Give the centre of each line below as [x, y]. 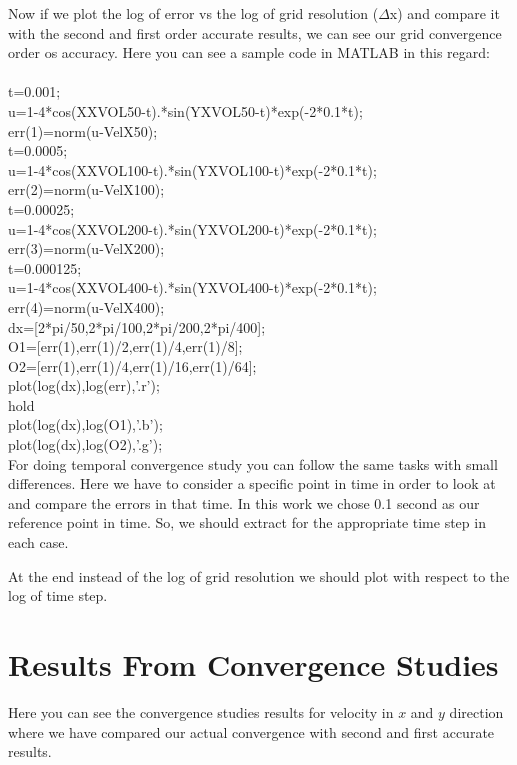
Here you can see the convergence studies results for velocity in [201, 711]
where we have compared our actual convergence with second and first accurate [251, 731]
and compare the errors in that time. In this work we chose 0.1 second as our [244, 502]
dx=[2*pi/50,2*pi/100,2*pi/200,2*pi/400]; [137, 326]
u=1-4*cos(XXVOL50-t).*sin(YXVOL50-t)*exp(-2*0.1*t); [185, 110]
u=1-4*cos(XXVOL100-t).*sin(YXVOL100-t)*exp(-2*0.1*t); [192, 169]
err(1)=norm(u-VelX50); [83, 130]
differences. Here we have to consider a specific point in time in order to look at [252, 483]
